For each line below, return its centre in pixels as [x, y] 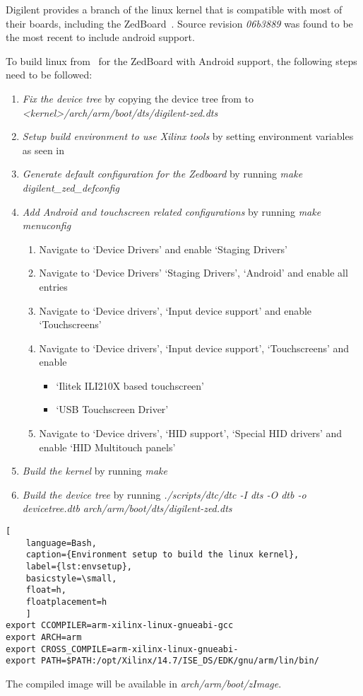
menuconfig [47, 225]
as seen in [43, 150]
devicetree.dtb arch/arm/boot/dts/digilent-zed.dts [127, 508]
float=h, [46, 590]
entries [53, 286]
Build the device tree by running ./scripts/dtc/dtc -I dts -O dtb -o [164, 494]
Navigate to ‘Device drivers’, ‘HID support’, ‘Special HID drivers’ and [191, 433]
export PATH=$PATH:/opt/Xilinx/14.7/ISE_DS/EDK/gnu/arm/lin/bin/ [162, 661]
